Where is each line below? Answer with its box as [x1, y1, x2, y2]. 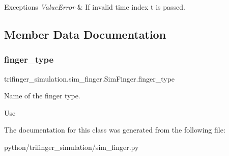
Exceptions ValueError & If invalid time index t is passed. [4, 2, 185, 12]
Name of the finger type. [4, 90, 80, 101]
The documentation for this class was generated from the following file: [4, 124, 225, 135]
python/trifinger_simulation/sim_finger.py [4, 141, 139, 152]
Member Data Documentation [4, 26, 166, 42]
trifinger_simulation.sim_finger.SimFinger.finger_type [4, 73, 175, 84]
